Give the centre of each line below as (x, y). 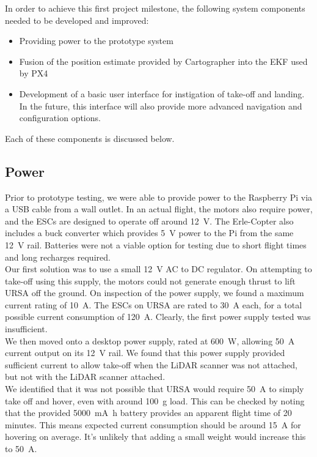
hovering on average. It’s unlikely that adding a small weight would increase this (155, 437)
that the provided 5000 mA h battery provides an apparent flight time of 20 (148, 413)
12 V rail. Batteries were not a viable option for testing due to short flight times (156, 244)
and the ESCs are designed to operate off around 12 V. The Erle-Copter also (149, 221)
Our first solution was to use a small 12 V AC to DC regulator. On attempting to (158, 269)
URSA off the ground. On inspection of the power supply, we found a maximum (155, 293)
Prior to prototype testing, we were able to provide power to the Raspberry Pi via (159, 197)
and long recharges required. (58, 257)
